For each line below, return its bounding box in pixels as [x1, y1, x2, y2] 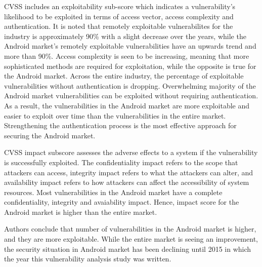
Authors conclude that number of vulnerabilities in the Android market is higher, [4, 223, 256, 234]
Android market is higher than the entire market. [4, 206, 157, 217]
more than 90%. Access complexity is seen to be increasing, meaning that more [4, 50, 249, 61]
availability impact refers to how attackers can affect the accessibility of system [4, 177, 249, 187]
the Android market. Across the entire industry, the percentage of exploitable [4, 70, 244, 81]
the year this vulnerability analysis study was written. [4, 253, 171, 264]
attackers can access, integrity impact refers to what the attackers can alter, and [4, 167, 253, 177]
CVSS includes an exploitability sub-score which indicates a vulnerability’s [4, 1, 236, 11]
